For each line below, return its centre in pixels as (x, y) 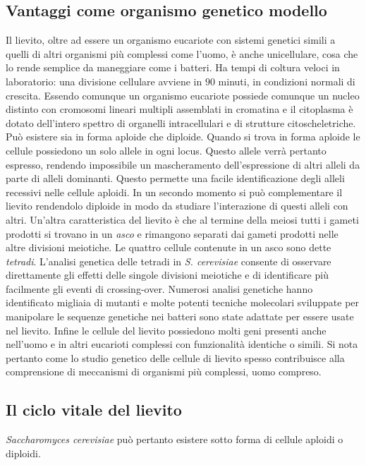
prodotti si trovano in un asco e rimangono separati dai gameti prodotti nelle (172, 233)
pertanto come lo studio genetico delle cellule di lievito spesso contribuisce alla (175, 357)
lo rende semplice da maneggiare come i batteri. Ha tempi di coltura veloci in (173, 67)
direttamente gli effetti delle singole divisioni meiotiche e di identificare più (167, 275)
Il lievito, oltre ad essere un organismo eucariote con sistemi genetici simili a (171, 40)
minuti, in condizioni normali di (287, 81)
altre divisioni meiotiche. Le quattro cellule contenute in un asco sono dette (169, 247)
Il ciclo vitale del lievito (94, 410)
